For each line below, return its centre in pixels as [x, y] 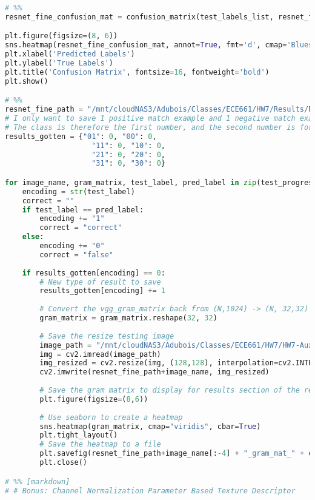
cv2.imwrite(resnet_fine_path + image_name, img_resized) [154, 372]
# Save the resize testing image [107, 336]
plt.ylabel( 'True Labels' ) [59, 63]
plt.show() [27, 81]
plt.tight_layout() [79, 435]
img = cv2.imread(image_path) [100, 354]
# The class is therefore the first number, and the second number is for [159, 127]
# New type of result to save [100, 282]
